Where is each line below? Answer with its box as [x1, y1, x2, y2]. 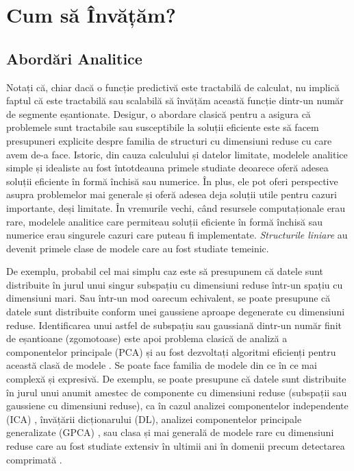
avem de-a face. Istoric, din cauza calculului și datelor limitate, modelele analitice [6, 147, 348, 161]
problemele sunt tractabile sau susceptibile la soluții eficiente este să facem [6, 120, 319, 134]
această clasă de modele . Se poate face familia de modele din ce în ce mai [6, 358, 317, 372]
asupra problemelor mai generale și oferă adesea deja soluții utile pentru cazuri [6, 187, 337, 202]
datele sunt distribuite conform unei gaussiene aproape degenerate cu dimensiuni [6, 304, 345, 319]
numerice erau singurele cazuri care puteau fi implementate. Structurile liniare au [6, 228, 348, 242]
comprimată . [6, 452, 62, 466]
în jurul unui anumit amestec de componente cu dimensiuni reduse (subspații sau [6, 385, 347, 399]
